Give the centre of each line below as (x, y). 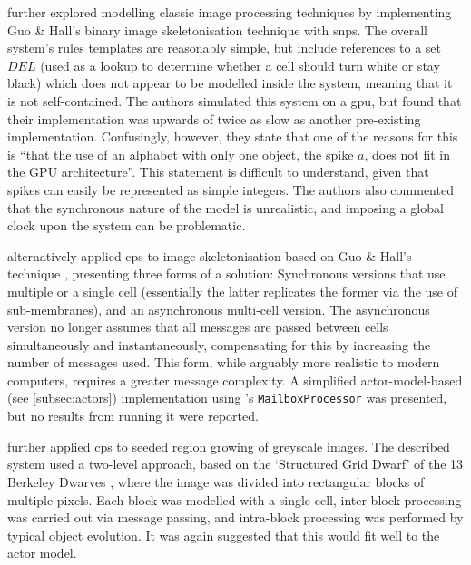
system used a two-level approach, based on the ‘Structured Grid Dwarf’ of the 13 (235, 464)
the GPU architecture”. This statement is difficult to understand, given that (218, 172)
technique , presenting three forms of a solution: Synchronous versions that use (226, 273)
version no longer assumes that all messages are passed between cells (198, 327)
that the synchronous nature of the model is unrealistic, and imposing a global (226, 207)
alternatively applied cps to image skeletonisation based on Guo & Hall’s (210, 255)
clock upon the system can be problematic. (127, 225)
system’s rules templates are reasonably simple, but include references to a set (224, 48)
